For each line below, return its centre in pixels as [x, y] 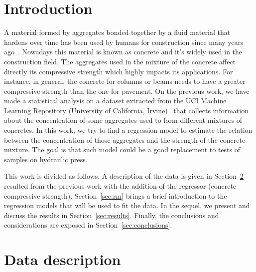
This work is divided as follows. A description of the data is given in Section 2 [124, 176]
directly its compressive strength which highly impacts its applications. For [119, 71]
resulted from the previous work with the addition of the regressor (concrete [120, 186]
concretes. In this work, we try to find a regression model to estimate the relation [128, 130]
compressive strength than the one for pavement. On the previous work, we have [127, 91]
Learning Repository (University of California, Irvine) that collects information [126, 110]
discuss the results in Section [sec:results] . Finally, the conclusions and [112, 215]
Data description [63, 259]
